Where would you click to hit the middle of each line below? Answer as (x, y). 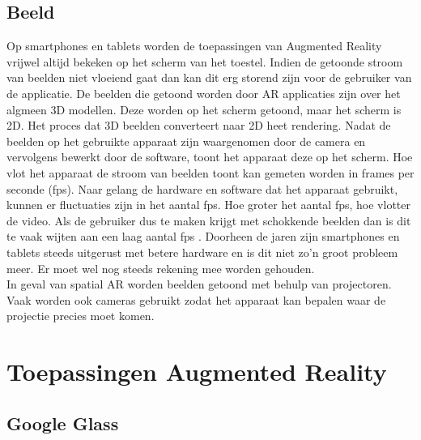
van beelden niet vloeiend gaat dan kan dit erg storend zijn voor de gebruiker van (209, 77)
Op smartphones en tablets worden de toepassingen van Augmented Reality (194, 46)
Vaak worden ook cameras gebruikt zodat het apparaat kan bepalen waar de (196, 299)
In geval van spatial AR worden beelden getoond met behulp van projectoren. (199, 284)
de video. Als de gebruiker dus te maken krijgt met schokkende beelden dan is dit (209, 220)
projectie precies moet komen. (81, 316)
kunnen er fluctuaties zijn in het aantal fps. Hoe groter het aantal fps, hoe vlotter (208, 205)
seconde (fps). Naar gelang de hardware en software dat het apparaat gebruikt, (202, 188)
